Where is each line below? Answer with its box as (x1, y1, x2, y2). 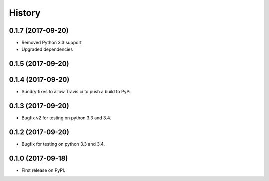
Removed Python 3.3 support (21, 40, 82, 46)
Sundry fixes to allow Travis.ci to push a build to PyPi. (21, 89, 132, 95)
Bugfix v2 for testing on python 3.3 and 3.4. (21, 115, 112, 121)
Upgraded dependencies (21, 46, 73, 52)
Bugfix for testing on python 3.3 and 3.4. (21, 141, 105, 147)
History (9, 7, 41, 18)
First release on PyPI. (21, 167, 66, 173)
